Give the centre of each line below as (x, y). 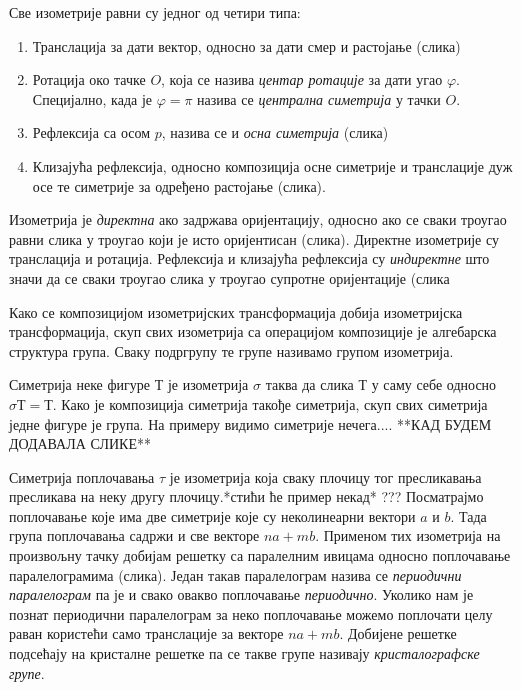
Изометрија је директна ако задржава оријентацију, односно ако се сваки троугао (258, 219)
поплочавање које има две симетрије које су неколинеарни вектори (212, 515)
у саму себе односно (434, 384)
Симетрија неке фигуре (80, 384)
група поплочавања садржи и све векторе (134, 535)
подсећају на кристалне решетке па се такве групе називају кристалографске (244, 653)
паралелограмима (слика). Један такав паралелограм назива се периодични (235, 574)
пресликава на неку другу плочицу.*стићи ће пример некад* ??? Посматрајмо (246, 496)
